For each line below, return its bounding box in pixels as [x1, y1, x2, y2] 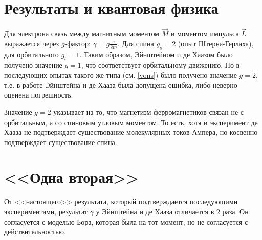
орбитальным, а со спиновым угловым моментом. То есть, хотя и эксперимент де [4, 116, 258, 127]
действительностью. [4, 226, 66, 237]
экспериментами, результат [4, 206, 88, 217]
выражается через [4, 38, 59, 49]
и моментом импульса [170, 28, 239, 39]
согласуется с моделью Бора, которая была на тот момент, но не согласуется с [4, 216, 248, 227]
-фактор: [64, 38, 91, 49]
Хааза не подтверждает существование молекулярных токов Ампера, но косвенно [4, 127, 258, 137]
